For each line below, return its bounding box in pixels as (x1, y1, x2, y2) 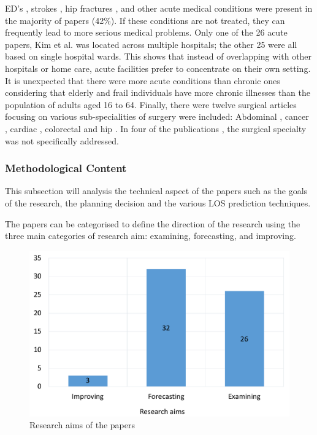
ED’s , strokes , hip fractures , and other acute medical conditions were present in (5, 2, 313, 14)
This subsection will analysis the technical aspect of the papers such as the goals (5, 184, 308, 197)
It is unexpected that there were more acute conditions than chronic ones (5, 74, 280, 87)
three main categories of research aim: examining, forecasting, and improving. (5, 229, 296, 242)
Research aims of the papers (29, 418, 135, 431)
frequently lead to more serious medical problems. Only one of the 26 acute (5, 26, 288, 39)
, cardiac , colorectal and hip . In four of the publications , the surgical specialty (5, 122, 307, 135)
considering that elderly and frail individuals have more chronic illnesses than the (5, 86, 311, 99)
